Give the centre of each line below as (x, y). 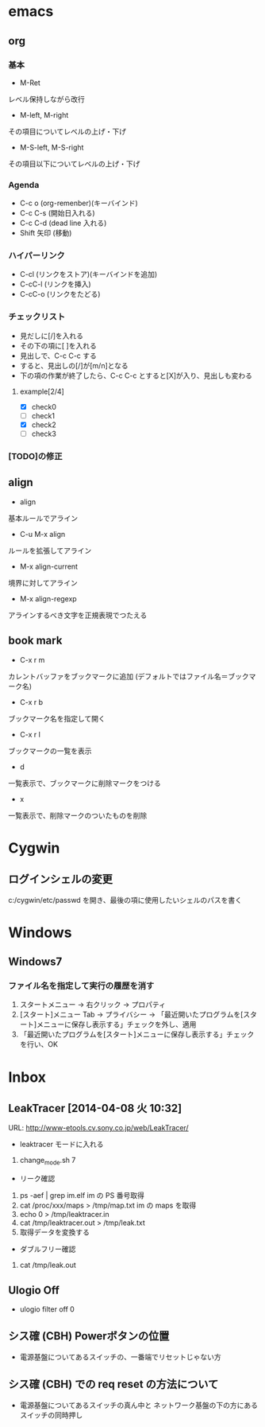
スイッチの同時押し (51, 1415)
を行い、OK (38, 1044)
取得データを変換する (54, 1232)
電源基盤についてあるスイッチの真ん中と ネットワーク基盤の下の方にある (138, 1405)
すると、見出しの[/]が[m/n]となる (74, 365)
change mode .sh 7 (48, 1161)
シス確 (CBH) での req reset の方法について (113, 1384)
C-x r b (31, 702)
